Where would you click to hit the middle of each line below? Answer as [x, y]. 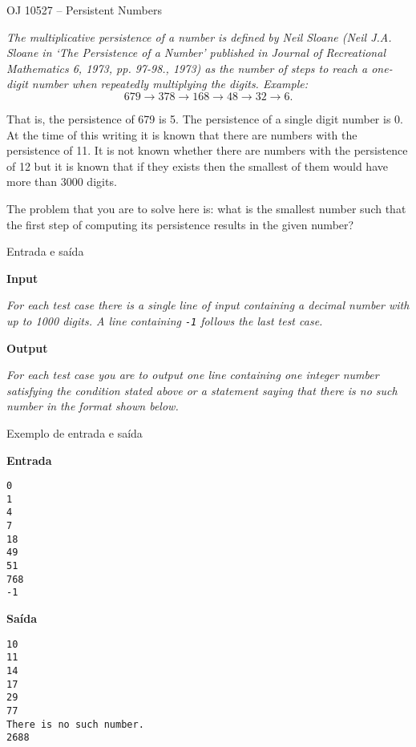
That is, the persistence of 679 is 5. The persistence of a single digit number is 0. [205, 118]
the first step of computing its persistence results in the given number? [180, 224]
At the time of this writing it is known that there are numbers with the [182, 134]
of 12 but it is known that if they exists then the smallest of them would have [197, 166]
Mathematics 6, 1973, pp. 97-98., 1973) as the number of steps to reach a [187, 68]
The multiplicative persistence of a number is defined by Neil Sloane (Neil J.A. [199, 36]
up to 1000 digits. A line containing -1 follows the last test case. [165, 320]
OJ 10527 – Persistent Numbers [84, 10]
